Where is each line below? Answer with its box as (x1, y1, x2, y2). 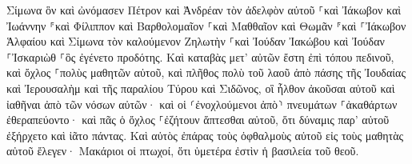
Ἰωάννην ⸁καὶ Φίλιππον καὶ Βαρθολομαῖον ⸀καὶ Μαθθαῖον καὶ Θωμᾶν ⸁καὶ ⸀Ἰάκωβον (6, 17, 406, 34)
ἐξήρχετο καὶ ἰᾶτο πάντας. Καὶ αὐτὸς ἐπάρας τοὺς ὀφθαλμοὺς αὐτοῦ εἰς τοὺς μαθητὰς (6, 126, 404, 143)
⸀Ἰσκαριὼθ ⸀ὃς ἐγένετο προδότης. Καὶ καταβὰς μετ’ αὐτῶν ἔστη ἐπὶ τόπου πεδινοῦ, (6, 48, 394, 65)
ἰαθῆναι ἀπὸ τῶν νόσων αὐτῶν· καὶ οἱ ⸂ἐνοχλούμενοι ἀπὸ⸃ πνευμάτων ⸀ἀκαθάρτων (6, 95, 398, 112)
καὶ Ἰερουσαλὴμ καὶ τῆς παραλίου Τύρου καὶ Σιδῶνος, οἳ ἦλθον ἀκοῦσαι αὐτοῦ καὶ (6, 79, 395, 96)
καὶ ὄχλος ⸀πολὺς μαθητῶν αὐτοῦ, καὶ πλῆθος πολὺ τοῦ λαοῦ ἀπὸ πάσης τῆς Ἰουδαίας (6, 64, 406, 81)
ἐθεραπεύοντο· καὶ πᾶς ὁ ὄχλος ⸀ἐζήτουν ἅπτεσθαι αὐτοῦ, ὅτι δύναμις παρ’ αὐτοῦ (6, 111, 390, 128)
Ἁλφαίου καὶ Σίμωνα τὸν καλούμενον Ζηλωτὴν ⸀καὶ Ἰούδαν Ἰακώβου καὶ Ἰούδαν (6, 33, 385, 50)
